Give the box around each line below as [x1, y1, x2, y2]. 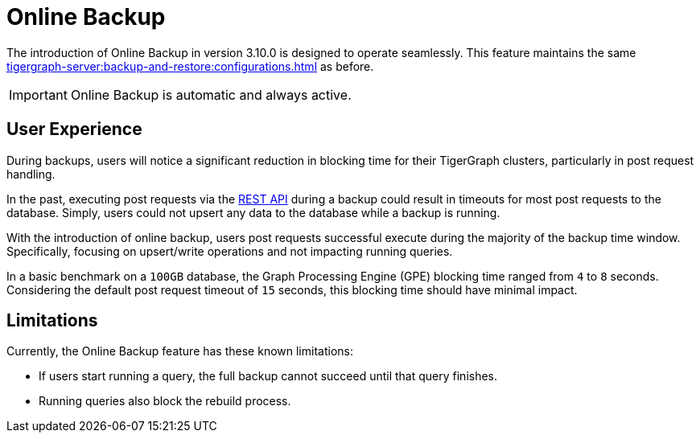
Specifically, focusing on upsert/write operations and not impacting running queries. [6, 244, 453, 258]
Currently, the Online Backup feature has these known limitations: [6, 344, 353, 359]
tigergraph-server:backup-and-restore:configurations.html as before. [6, 59, 374, 73]
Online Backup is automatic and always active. [70, 86, 352, 103]
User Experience [6, 119, 142, 140]
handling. [6, 166, 56, 181]
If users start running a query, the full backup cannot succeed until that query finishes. [39, 369, 498, 384]
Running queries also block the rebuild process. [39, 394, 291, 408]
